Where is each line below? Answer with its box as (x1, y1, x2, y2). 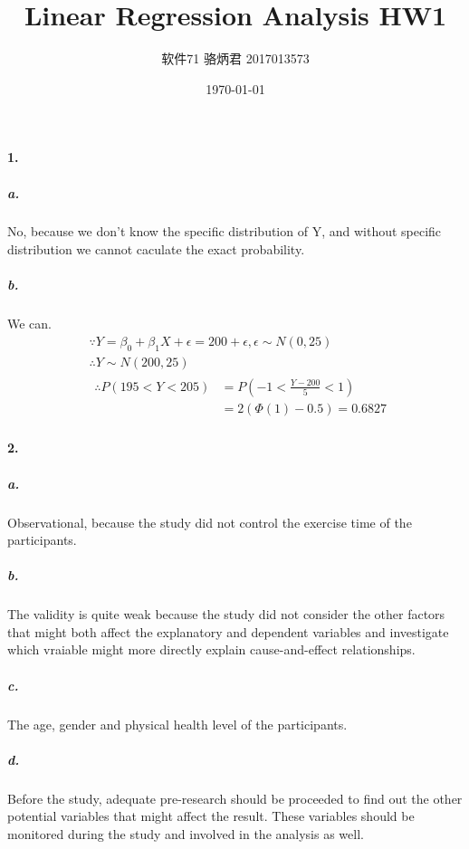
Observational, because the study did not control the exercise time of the (7, 512, 412, 531)
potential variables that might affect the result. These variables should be (7, 806, 415, 825)
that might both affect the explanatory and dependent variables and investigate (7, 622, 449, 641)
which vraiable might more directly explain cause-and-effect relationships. (7, 640, 416, 659)
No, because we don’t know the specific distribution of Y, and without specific (7, 222, 442, 241)
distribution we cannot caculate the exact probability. (7, 240, 305, 259)
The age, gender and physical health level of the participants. (7, 714, 348, 733)
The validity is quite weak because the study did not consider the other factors (7, 605, 445, 624)
